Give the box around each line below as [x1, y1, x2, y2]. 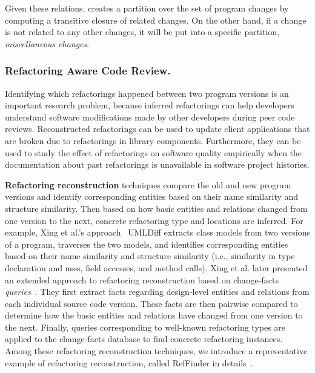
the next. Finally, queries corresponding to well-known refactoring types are [5, 320, 286, 333]
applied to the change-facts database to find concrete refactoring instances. [5, 332, 283, 345]
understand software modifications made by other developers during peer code [5, 110, 295, 123]
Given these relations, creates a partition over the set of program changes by [5, 2, 289, 14]
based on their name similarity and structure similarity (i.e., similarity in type [5, 249, 295, 262]
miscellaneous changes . [5, 37, 90, 50]
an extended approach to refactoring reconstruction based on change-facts [5, 273, 279, 286]
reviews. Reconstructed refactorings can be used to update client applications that [5, 122, 310, 135]
